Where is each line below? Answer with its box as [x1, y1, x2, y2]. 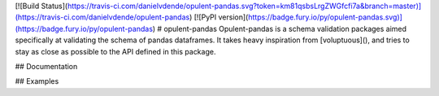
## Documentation [15, 61, 78, 71]
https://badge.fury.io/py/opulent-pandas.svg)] [248, 12, 402, 22]
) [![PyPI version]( [189, 12, 249, 22]
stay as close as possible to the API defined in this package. [15, 46, 216, 56]
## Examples [15, 76, 59, 86]
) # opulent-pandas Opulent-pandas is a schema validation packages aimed [152, 24, 406, 33]
